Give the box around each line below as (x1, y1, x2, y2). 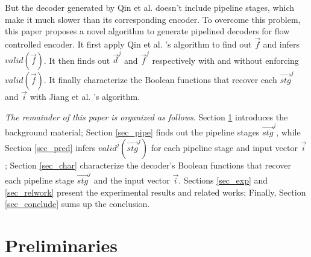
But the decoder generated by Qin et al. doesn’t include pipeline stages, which (5, 1, 295, 13)
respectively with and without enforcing (152, 54, 299, 66)
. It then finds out (43, 54, 110, 66)
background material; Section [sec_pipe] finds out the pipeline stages (5, 126, 260, 138)
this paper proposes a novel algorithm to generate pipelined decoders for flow (5, 25, 290, 37)
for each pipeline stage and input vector (151, 141, 298, 153)
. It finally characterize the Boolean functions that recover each (43, 73, 277, 86)
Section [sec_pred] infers (5, 141, 96, 153)
